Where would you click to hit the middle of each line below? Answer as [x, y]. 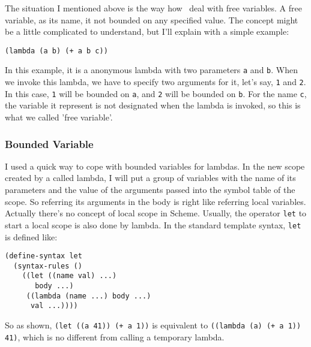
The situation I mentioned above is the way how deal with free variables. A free [153, 8]
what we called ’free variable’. [59, 117]
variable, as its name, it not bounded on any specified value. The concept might [152, 19]
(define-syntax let [44, 256]
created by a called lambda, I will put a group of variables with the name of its [150, 178]
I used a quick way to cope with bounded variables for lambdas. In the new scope [155, 166]
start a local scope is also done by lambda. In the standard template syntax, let [153, 224]
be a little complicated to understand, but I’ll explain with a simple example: [147, 31]
